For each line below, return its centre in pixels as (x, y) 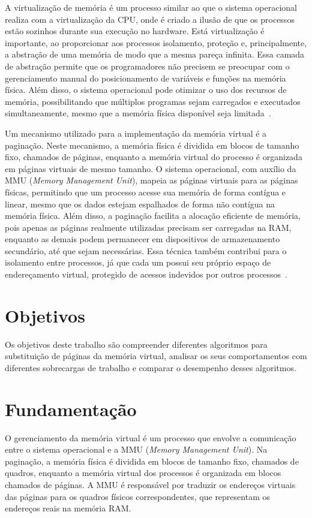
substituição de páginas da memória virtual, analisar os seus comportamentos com (156, 356)
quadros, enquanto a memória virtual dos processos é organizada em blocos (143, 473)
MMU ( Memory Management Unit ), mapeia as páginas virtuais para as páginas (151, 180)
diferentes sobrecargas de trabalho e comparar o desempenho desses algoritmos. (151, 367)
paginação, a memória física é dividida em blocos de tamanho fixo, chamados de (152, 461)
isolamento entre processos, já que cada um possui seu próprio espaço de (138, 262)
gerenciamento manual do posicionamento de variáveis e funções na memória (145, 78)
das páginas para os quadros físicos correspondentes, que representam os (137, 496)
